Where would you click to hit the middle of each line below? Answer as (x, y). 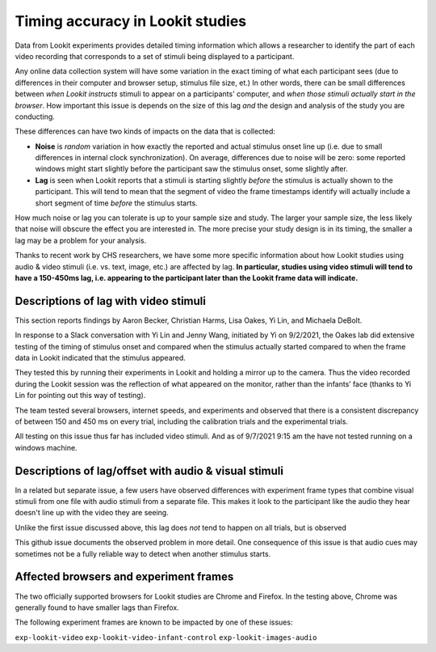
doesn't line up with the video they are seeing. (92, 513)
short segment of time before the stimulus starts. (116, 203)
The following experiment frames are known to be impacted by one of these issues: (154, 622)
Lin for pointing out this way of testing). (80, 396)
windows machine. (46, 447)
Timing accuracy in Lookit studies (131, 21)
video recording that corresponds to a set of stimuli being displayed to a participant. (155, 56)
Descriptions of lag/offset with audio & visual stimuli (149, 470)
